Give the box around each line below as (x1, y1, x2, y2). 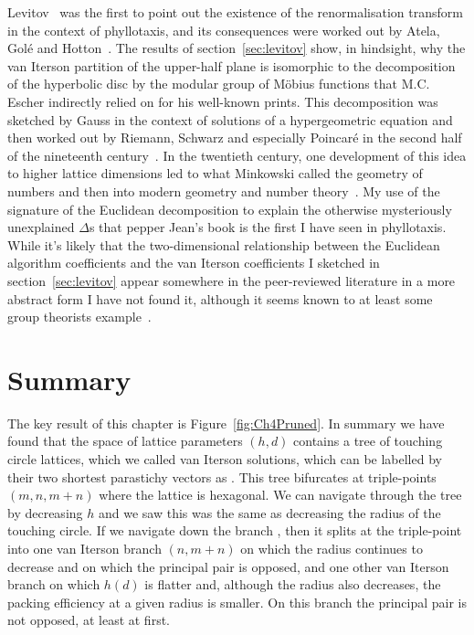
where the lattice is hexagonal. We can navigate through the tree (99, 485, 462, 504)
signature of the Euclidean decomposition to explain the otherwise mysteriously (7, 199, 452, 218)
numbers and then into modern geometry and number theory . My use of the (7, 181, 440, 200)
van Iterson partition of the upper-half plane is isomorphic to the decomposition (7, 56, 456, 75)
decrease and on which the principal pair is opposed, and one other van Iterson (7, 556, 449, 576)
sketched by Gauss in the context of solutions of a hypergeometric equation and (7, 110, 453, 129)
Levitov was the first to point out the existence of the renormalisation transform (7, 3, 463, 21)
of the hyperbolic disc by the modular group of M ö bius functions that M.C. (7, 74, 430, 93)
